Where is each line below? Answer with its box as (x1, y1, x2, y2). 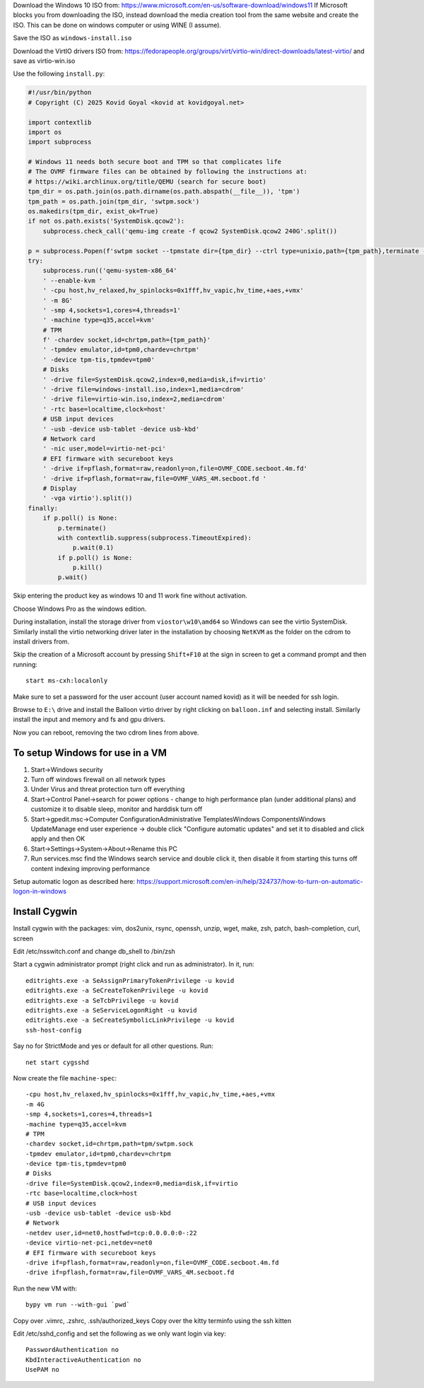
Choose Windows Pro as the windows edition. (13, 605, 147, 613)
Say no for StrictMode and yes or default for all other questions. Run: (13, 1042, 213, 1050)
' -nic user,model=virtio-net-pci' (42, 445, 166, 453)
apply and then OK (30, 834, 86, 843)
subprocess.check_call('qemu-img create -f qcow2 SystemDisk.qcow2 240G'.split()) (42, 227, 338, 235)
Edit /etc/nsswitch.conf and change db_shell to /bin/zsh (13, 947, 176, 956)
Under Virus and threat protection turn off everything (30, 785, 185, 793)
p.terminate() (57, 524, 107, 532)
